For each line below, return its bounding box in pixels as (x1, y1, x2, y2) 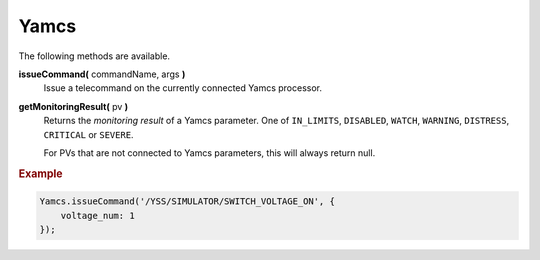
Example (18, 166, 64, 180)
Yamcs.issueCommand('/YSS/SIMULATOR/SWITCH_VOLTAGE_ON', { (39, 196, 335, 207)
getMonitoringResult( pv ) (18, 100, 129, 112)
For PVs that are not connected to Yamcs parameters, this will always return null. (43, 146, 376, 159)
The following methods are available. (18, 50, 170, 62)
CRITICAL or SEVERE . (43, 128, 134, 140)
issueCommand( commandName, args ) (18, 68, 186, 80)
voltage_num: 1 (60, 210, 135, 221)
